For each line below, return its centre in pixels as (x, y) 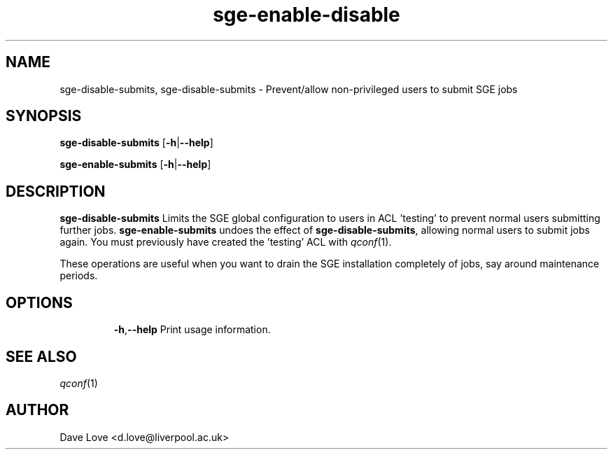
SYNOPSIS (44, 116)
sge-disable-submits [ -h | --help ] (136, 143)
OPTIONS (39, 302)
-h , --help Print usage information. (192, 330)
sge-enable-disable (306, 15)
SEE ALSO (41, 356)
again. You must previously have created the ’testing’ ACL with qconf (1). (226, 242)
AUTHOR (37, 410)
